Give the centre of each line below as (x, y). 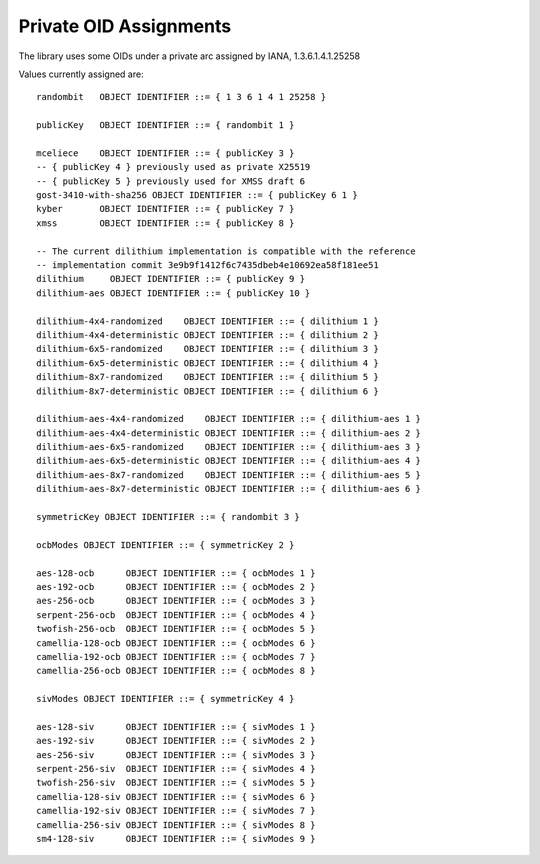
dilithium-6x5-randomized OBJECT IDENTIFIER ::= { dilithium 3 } (207, 349)
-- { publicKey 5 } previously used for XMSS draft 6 (170, 181)
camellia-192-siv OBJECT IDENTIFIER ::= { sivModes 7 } (176, 811)
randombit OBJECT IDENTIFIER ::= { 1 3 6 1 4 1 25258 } (181, 97)
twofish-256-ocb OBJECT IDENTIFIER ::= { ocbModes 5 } (176, 629)
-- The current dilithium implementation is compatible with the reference (226, 251)
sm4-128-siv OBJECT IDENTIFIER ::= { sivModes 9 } (176, 839)
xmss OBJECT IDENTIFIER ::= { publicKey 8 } (165, 223)
